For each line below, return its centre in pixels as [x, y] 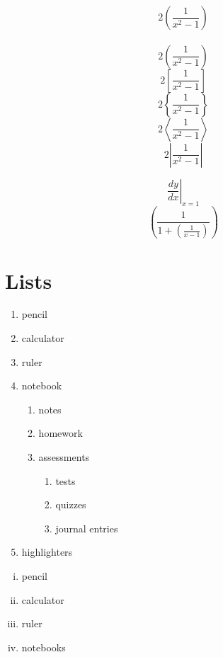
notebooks [44, 647]
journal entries [87, 528]
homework [61, 433]
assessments [64, 457]
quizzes [71, 504]
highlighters [47, 552]
